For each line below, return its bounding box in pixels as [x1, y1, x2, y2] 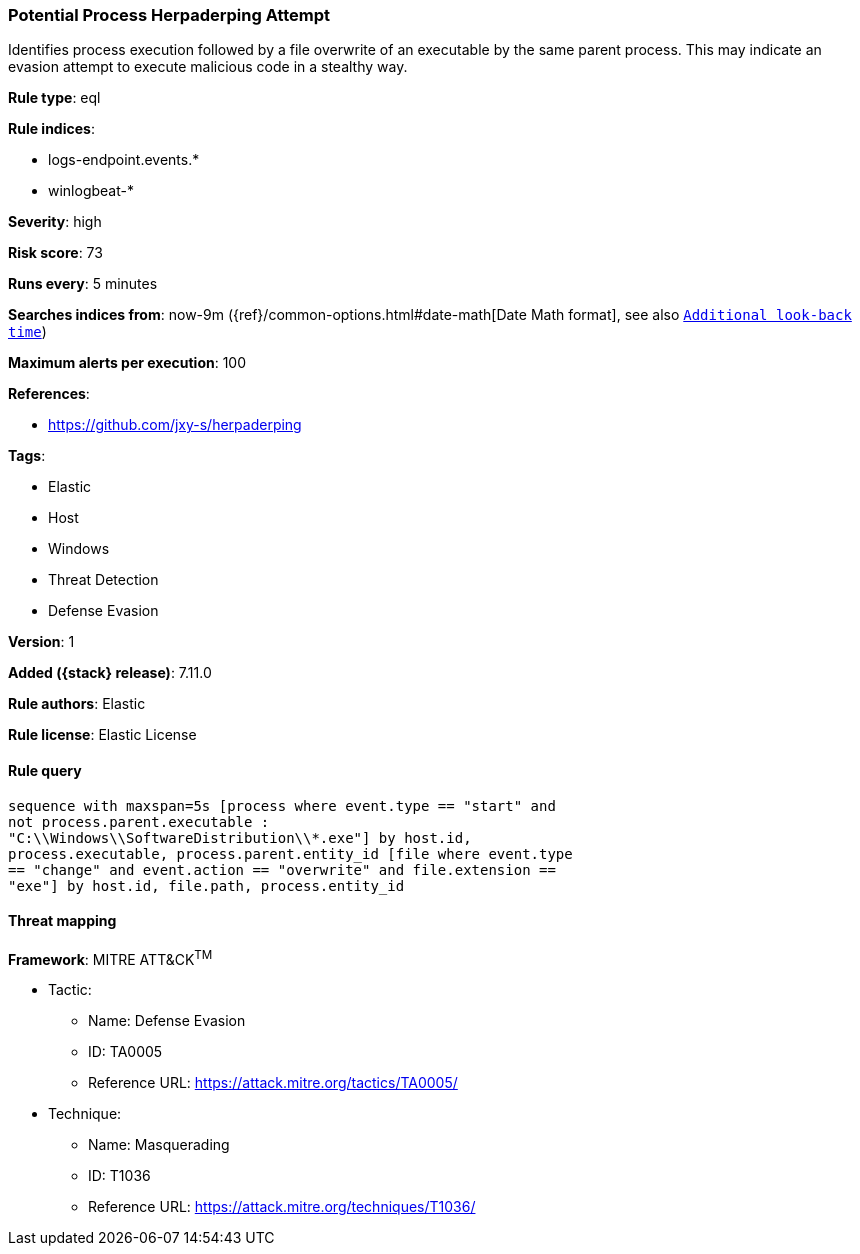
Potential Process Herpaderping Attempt [8, 5, 331, 25]
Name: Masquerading [88, 1136, 230, 1154]
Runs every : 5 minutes [8, 275, 158, 293]
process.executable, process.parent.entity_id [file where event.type [8, 845, 573, 862]
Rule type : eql [8, 89, 101, 107]
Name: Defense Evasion [88, 1012, 246, 1030]
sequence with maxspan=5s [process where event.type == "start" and [8, 797, 556, 814]
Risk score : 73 [8, 244, 103, 262]
